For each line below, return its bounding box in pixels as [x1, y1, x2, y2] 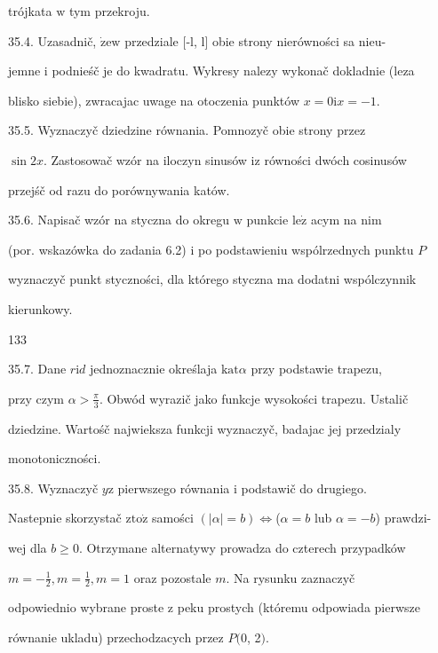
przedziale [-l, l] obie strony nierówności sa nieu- [124, 31, 386, 50]
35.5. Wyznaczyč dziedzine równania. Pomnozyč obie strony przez [8, 121, 366, 139]
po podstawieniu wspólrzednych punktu [198, 240, 414, 258]
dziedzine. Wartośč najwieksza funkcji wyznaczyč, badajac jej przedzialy [8, 419, 402, 437]
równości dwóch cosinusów [264, 150, 407, 169]
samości [152, 508, 194, 527]
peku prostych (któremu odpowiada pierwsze [177, 598, 421, 617]
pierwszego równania [117, 478, 230, 497]
